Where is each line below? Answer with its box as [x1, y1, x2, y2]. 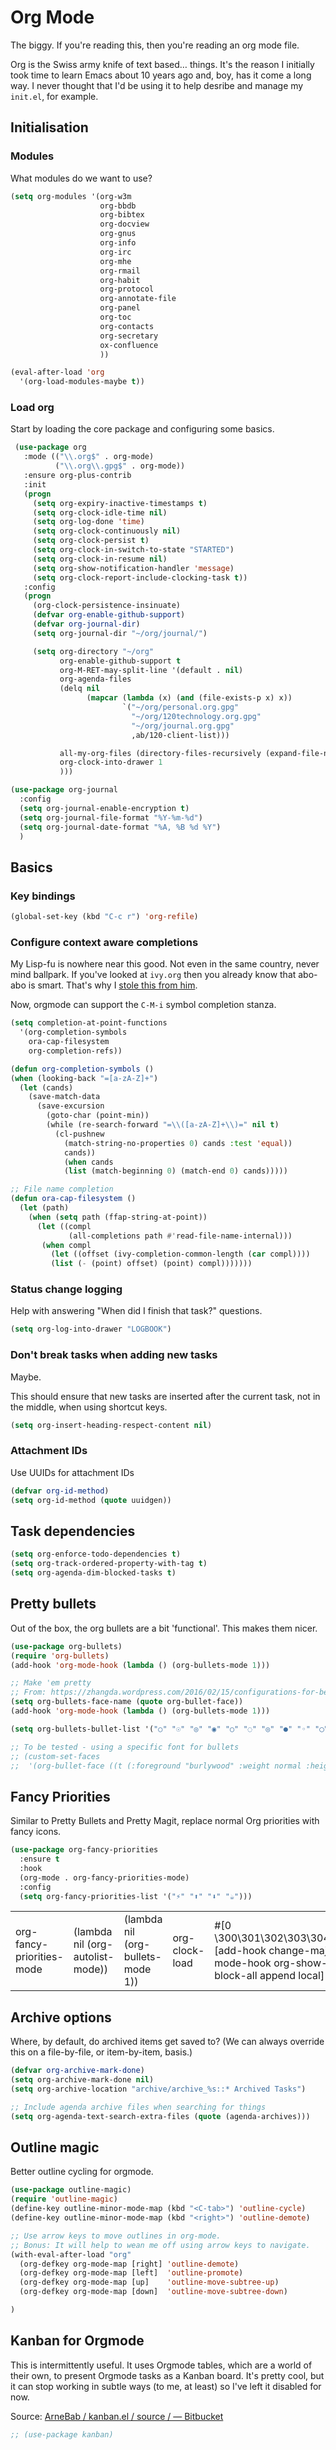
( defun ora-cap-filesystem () [10, 1194, 137, 1204]
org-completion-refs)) [28, 1046, 123, 1056]
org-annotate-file [99, 294, 177, 304]
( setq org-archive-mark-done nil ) [10, 2075, 155, 2085]
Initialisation [10, 119, 89, 136]
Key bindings [10, 889, 76, 903]
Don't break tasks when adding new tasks [10, 1348, 218, 1362]
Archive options [10, 2009, 112, 2026]
